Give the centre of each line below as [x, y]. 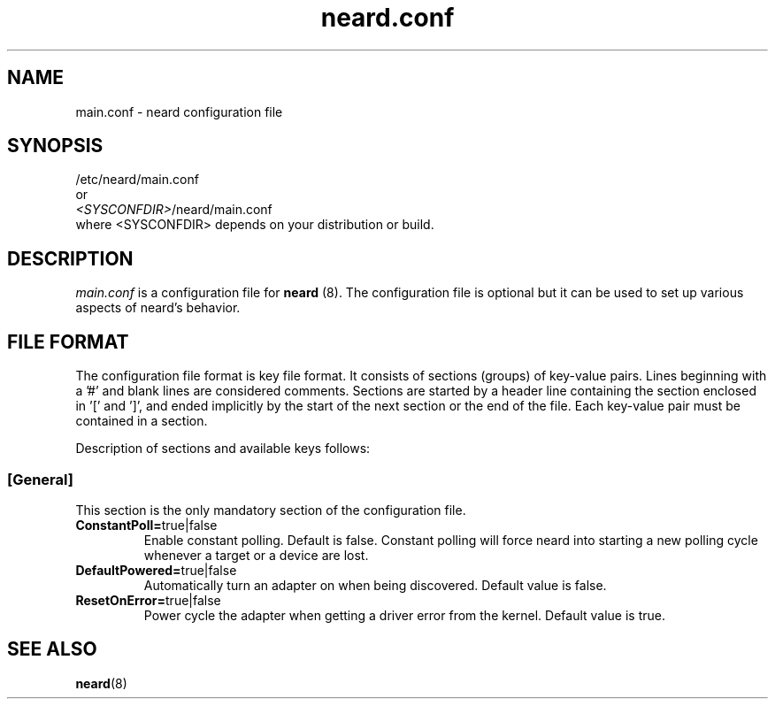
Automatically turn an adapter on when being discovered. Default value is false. [375, 585]
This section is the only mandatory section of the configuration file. [271, 510]
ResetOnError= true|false [148, 600]
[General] [40, 479]
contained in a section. [142, 421]
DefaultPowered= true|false [156, 570]
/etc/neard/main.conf [137, 180]
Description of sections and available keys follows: [223, 449]
